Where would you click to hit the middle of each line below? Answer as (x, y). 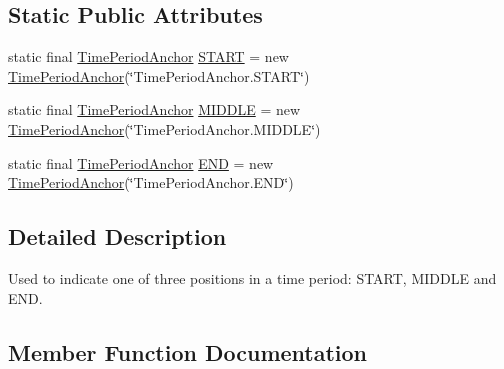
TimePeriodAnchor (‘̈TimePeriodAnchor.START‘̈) (159, 75)
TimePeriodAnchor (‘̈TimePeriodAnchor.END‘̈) (151, 182)
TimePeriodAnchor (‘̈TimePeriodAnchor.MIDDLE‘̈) (164, 128)
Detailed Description (117, 236)
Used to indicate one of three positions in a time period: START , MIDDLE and (252, 277)
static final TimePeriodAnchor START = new (148, 56)
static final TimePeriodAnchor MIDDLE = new (154, 109)
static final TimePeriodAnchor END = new (141, 162)
